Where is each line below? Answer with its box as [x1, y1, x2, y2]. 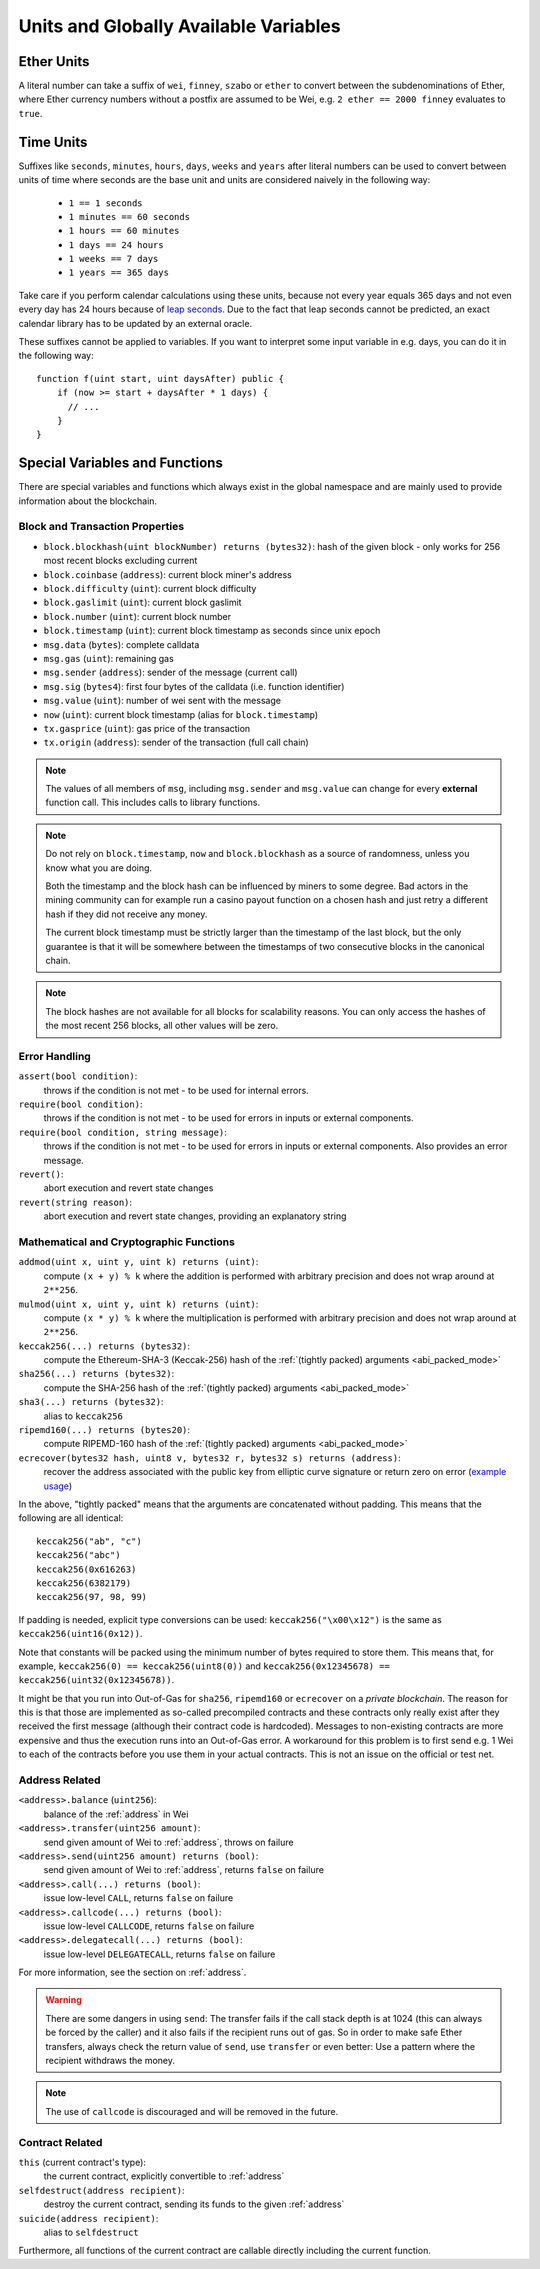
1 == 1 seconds [68, 197, 144, 209]
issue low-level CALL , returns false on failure [43, 1892, 234, 1904]
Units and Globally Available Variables [18, 15, 341, 37]
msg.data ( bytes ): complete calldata [43, 638, 200, 650]
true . [18, 107, 43, 119]
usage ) [43, 1480, 73, 1492]
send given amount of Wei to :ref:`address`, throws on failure [43, 1836, 294, 1848]
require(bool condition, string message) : [18, 1126, 227, 1138]
